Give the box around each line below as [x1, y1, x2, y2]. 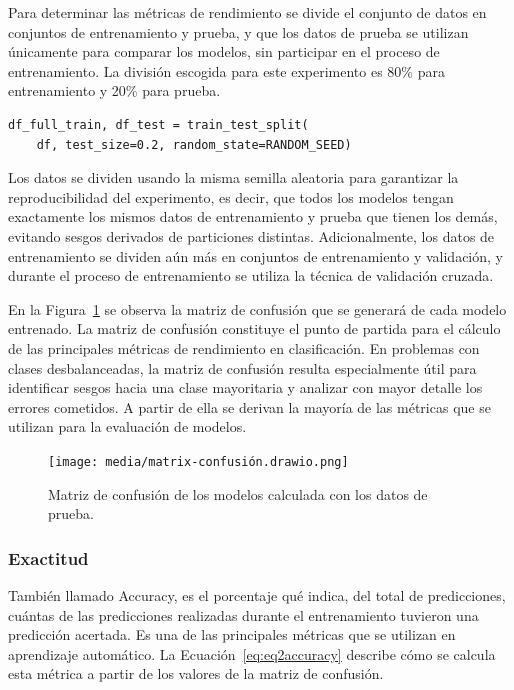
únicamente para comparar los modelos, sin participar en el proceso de [8, 41, 440, 62]
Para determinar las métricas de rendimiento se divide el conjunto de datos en [8, 2, 487, 22]
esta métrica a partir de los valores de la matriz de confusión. [8, 663, 384, 684]
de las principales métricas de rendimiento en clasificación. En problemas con [8, 337, 480, 358]
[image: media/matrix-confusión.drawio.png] [48, 454, 349, 469]
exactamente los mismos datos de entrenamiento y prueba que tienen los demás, [8, 206, 498, 227]
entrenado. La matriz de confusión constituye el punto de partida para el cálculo [8, 318, 501, 339]
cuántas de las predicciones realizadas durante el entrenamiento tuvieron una [8, 604, 479, 625]
